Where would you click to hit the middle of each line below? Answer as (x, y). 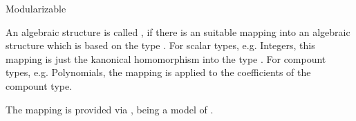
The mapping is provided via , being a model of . (110, 109)
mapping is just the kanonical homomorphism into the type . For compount (166, 58)
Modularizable (36, 8)
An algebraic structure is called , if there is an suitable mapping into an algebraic (178, 31)
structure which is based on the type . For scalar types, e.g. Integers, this (160, 45)
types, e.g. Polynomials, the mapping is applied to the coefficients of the (158, 72)
